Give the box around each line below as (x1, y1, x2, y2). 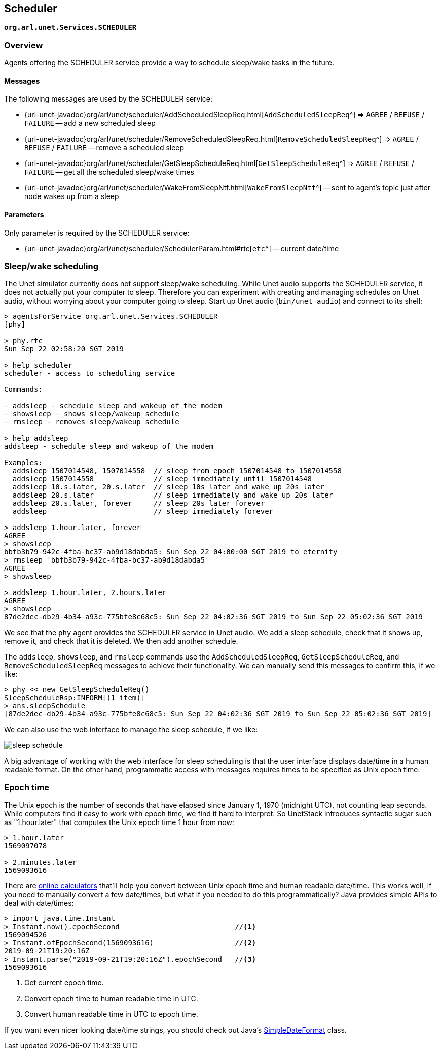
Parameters (4, 210, 44, 219)
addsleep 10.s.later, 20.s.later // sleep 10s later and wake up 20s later (12, 483, 325, 491)
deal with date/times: (4, 899, 74, 908)
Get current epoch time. (24, 978, 104, 987)
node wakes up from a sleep (24, 192, 119, 201)
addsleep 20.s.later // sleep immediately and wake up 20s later (12, 491, 334, 500)
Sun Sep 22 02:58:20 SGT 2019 (4, 345, 124, 353)
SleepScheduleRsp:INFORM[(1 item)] (4, 694, 145, 702)
